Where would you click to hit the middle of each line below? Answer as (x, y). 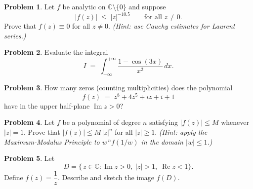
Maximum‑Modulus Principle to (52, 141)
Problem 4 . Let (29, 122)
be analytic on (84, 6)
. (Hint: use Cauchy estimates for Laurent (172, 26)
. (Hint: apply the (181, 132)
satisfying (164, 122)
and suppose (147, 6)
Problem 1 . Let (29, 6)
